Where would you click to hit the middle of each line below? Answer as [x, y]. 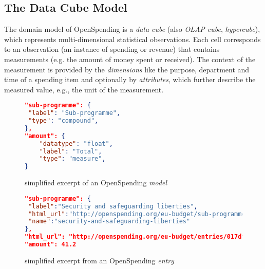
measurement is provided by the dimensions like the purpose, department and [127, 69]
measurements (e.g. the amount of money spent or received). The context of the [130, 59]
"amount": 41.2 [51, 245]
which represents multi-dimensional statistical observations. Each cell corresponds [132, 39]
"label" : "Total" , [71, 151]
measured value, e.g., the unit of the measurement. [84, 89]
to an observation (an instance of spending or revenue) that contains [112, 49]
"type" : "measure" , [72, 159]
